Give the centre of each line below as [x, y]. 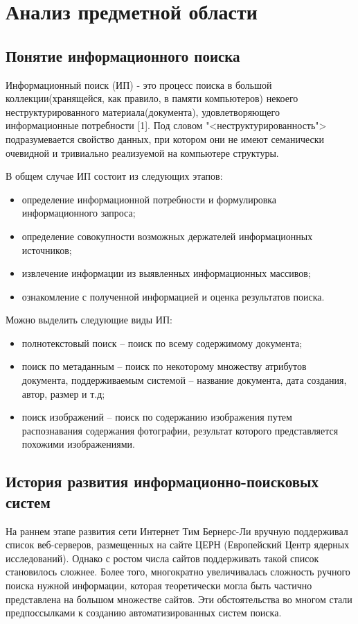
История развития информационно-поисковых [162, 481]
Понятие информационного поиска [123, 55]
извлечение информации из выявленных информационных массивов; [166, 273]
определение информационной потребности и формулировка [149, 199]
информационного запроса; [79, 213]
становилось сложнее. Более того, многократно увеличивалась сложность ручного [178, 572]
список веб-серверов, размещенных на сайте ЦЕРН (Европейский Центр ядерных [178, 545]
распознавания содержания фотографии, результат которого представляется [180, 430]
